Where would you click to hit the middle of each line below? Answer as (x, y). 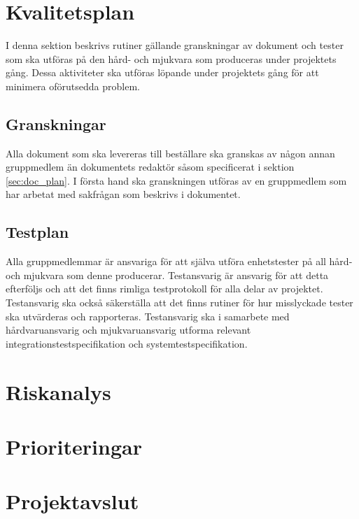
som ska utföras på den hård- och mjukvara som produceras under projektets (171, 58)
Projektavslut (72, 501)
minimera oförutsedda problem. (73, 86)
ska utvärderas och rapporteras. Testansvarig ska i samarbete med (148, 316)
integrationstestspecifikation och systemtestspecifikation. (127, 343)
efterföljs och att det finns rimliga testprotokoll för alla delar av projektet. (164, 289)
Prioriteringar (74, 446)
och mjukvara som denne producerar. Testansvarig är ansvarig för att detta (167, 275)
